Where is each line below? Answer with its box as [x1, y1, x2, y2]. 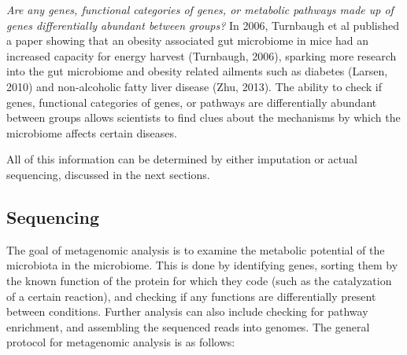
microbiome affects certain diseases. [6, 124, 177, 141]
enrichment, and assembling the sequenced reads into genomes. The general [6, 318, 370, 335]
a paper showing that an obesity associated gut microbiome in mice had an [6, 32, 369, 49]
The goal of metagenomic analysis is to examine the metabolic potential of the [6, 241, 385, 258]
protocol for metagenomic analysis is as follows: [6, 334, 235, 350]
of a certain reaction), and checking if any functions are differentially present [6, 287, 376, 304]
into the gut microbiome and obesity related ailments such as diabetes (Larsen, [6, 63, 388, 79]
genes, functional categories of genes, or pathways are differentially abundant [6, 93, 377, 110]
